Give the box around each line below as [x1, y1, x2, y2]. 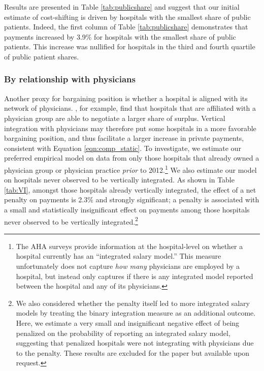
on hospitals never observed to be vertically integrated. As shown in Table [4, 174, 235, 185]
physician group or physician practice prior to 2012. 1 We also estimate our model [4, 163, 257, 175]
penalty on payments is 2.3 [4, 194, 88, 205]
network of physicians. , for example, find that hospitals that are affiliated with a [4, 103, 256, 113]
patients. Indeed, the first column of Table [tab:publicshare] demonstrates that [4, 21, 248, 32]
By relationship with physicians [4, 73, 136, 85]
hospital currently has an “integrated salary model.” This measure [16, 251, 221, 261]
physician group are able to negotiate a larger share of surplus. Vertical [4, 112, 225, 123]
